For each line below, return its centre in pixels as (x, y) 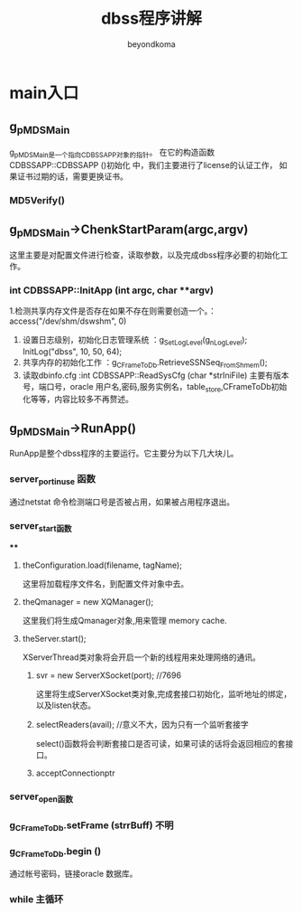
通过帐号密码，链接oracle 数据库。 (73, 874)
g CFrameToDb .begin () (55, 852)
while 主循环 (37, 899)
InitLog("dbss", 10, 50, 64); (72, 351)
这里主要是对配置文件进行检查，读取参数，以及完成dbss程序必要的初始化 (145, 255)
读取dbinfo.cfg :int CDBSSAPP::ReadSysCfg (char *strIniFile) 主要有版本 (156, 375)
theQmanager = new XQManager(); (88, 602)
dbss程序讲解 (151, 19)
